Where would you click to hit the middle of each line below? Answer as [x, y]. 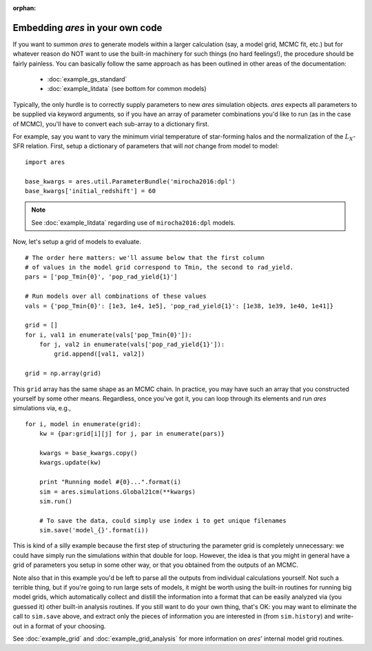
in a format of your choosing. [65, 626]
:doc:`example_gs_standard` [87, 79]
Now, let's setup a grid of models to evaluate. [77, 242]
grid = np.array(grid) [63, 373]
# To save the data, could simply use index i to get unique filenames [163, 520]
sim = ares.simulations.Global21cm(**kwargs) [117, 492]
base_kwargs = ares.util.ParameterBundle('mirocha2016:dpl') [130, 181]
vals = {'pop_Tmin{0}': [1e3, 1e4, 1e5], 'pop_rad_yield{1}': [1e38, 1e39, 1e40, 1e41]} [179, 306]
